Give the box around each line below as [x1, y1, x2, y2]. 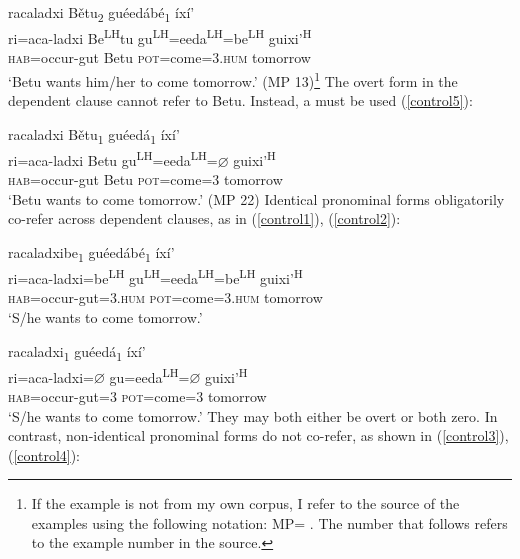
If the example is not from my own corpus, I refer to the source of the [31, 493, 460, 514]
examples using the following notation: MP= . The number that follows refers [31, 512, 508, 533]
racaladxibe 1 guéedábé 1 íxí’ [8, 241, 175, 265]
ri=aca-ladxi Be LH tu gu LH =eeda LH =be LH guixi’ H [8, 25, 312, 48]
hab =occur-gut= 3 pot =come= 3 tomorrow [8, 385, 267, 406]
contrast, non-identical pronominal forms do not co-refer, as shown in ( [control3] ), [8, 425, 509, 446]
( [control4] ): [8, 444, 81, 465]
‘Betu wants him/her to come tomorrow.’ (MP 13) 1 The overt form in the [8, 67, 458, 91]
